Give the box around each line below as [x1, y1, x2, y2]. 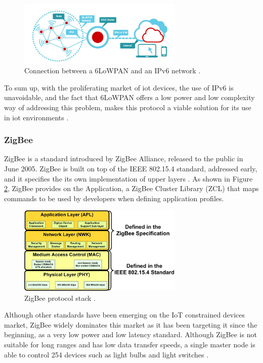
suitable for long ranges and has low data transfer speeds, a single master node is [4, 339, 255, 349]
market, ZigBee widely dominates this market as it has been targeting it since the [4, 319, 257, 330]
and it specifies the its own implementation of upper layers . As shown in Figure [4, 173, 253, 184]
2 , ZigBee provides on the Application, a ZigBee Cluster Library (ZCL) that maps [4, 183, 259, 194]
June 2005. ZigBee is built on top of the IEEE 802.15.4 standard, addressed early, [4, 163, 257, 174]
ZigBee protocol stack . [24, 292, 96, 303]
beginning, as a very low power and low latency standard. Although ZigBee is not [4, 329, 257, 340]
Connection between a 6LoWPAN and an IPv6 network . [24, 65, 201, 76]
